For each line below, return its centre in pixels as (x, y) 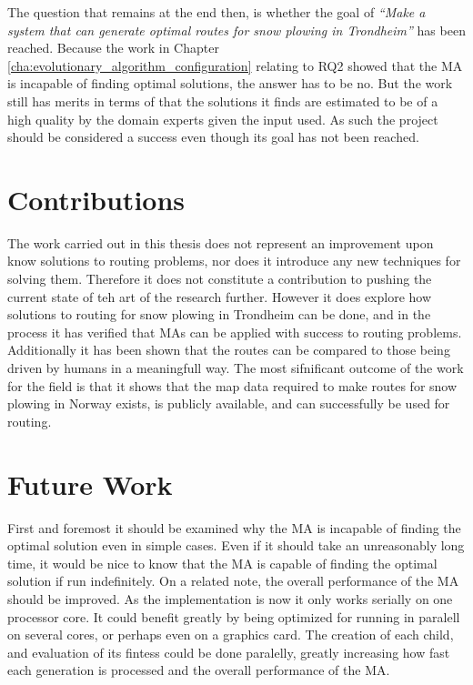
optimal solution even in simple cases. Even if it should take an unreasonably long (236, 545)
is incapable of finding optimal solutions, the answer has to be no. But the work (230, 83)
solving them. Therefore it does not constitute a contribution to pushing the (220, 279)
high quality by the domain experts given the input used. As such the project (223, 119)
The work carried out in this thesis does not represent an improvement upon (221, 242)
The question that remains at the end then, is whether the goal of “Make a (216, 12)
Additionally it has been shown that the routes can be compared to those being (229, 350)
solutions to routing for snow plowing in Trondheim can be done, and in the (219, 314)
